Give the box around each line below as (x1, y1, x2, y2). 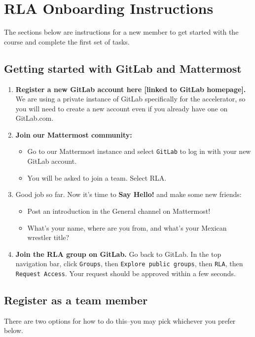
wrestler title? (27, 232, 70, 242)
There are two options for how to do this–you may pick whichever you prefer (4, 315, 236, 326)
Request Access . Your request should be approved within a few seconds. (15, 268, 236, 278)
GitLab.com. (15, 113, 54, 123)
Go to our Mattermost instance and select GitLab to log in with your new (27, 146, 251, 156)
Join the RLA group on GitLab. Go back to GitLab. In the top (15, 248, 221, 259)
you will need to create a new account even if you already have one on (15, 103, 228, 113)
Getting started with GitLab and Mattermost (4, 60, 242, 76)
